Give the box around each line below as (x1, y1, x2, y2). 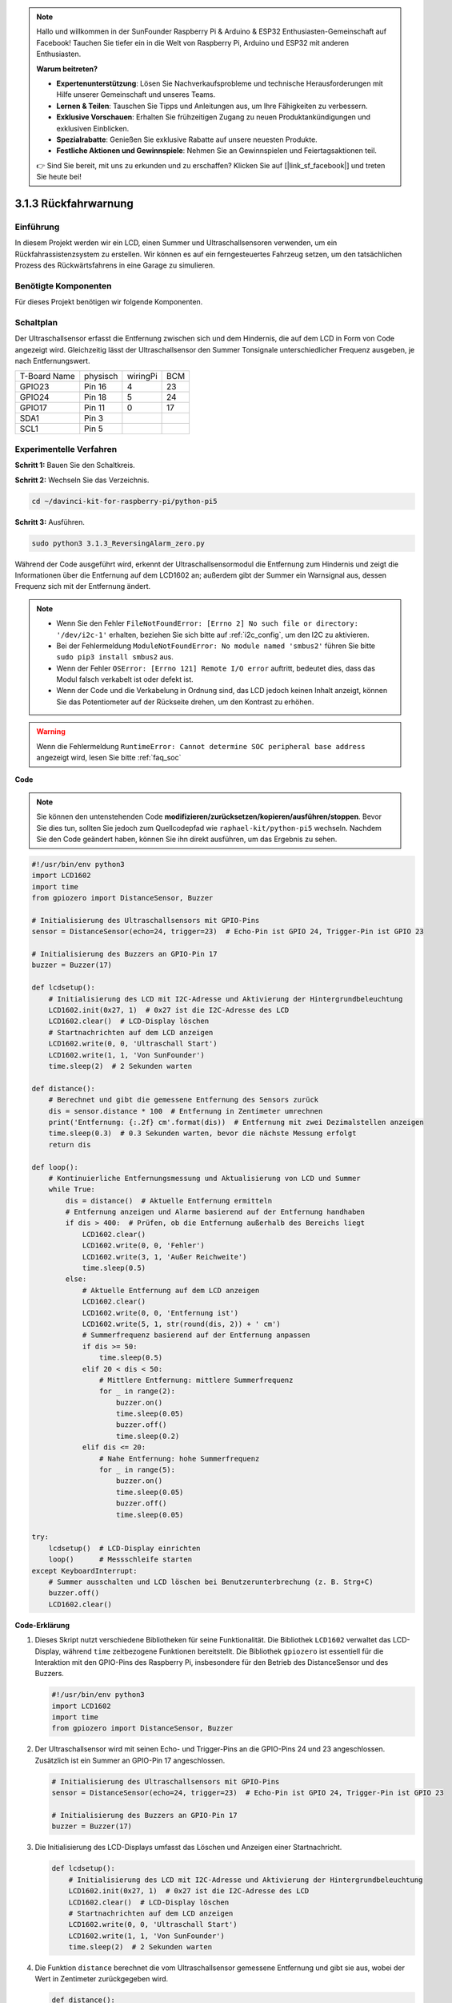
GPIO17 (19, 402, 47, 413)
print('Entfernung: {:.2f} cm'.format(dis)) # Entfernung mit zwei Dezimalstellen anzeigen (48, 1118, 424, 1126)
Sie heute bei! (36, 172, 82, 182)
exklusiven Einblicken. (56, 123, 130, 133)
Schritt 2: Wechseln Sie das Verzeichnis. (14, 475, 150, 485)
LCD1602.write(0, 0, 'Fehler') (82, 1241, 206, 1250)
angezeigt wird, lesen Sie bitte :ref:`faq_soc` (36, 753, 182, 763)
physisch (84, 371, 118, 382)
